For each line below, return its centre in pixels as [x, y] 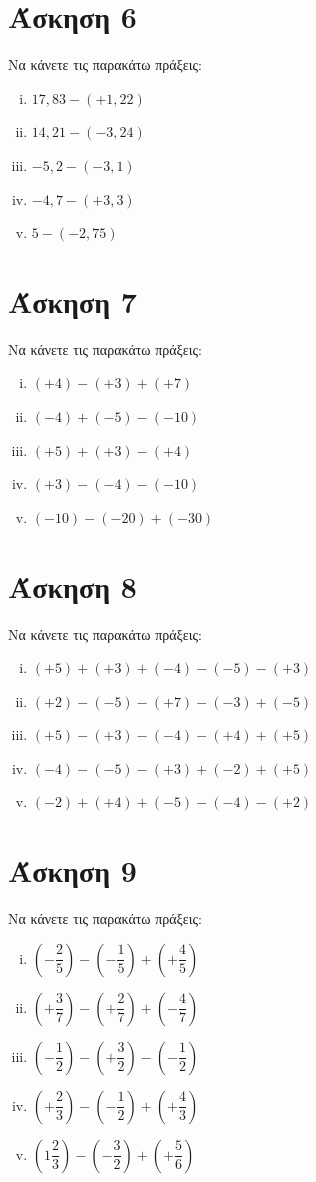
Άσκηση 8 [72, 585]
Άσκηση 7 [72, 300]
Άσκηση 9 [72, 870]
